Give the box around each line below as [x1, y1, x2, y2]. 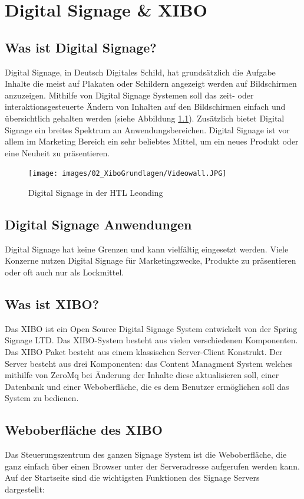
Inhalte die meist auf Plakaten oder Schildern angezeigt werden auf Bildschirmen [5, 77, 297, 90]
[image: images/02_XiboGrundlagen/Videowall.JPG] [28, 169, 227, 178]
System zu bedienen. [5, 392, 79, 404]
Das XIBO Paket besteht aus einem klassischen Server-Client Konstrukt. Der [5, 345, 283, 357]
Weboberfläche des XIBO [5, 421, 163, 439]
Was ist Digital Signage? [5, 38, 157, 56]
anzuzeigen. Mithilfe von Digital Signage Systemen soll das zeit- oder [5, 88, 254, 101]
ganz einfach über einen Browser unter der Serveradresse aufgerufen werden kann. [5, 459, 300, 472]
